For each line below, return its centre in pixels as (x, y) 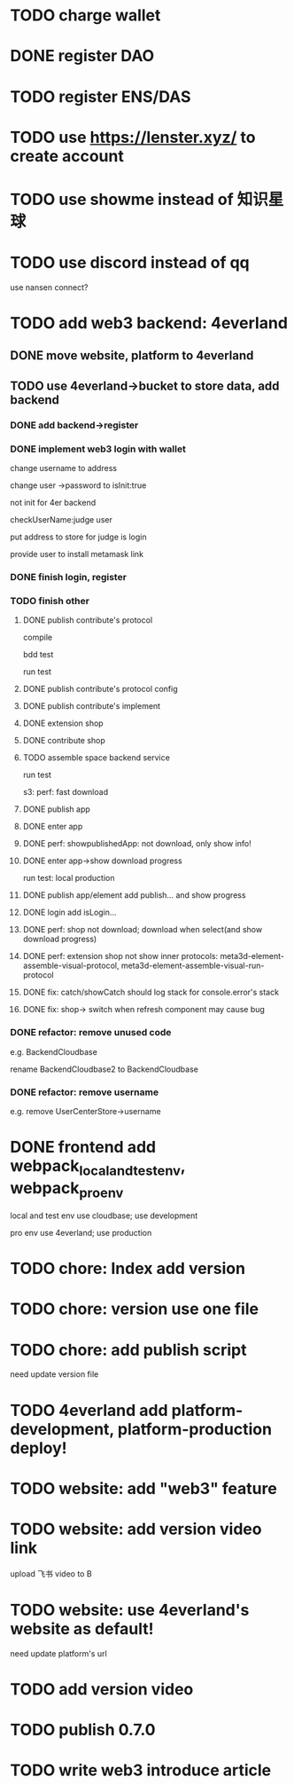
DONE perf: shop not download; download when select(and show (143, 930)
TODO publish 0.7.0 (83, 1730)
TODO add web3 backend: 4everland (149, 323)
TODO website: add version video (136, 1529)
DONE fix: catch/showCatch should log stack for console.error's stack (151, 992)
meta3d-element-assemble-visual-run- (193, 966)
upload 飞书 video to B (51, 1573)
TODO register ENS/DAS (101, 96)
